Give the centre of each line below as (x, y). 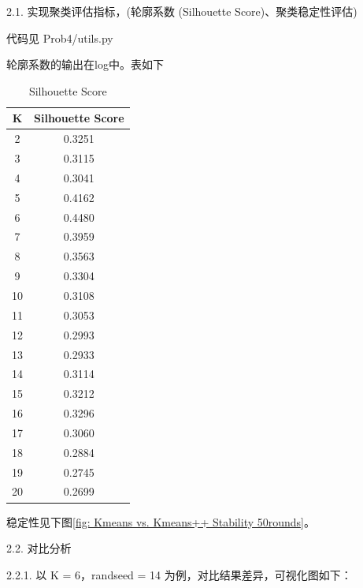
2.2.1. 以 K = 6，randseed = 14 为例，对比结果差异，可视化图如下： (179, 574)
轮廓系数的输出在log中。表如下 (85, 64)
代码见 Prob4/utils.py (60, 37)
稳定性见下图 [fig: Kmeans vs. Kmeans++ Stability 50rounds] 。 (161, 521)
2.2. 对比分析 (39, 548)
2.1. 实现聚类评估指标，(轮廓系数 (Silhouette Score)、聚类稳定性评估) (182, 11)
